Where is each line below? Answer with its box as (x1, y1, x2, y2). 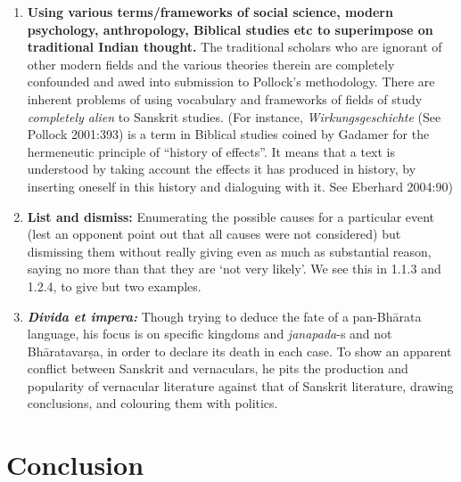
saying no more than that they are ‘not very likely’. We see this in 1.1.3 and (27, 259, 441, 278)
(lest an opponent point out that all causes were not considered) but (27, 225, 401, 243)
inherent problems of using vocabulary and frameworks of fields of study (27, 89, 423, 108)
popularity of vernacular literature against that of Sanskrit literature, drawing (27, 376, 454, 395)
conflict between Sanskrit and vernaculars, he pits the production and (27, 359, 408, 378)
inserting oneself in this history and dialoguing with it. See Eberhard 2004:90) (27, 176, 453, 195)
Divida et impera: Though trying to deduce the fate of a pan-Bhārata (27, 306, 422, 325)
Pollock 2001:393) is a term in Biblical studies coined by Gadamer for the (27, 125, 430, 143)
